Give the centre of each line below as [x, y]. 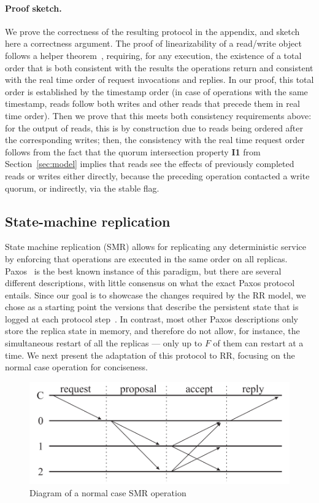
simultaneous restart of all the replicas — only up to [104, 343]
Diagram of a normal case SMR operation [108, 492]
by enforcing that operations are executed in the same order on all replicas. [146, 258]
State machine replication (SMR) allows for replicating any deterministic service [156, 247]
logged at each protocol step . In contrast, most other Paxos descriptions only [152, 318]
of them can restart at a [258, 343]
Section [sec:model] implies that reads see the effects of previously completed [150, 164]
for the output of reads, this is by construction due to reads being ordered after [154, 127]
